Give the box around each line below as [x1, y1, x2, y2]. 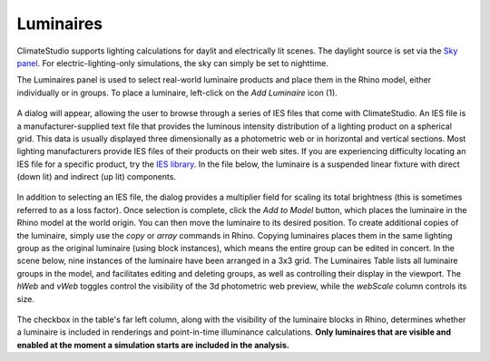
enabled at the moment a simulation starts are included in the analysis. [16, 339, 289, 350]
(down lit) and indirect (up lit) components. [16, 171, 177, 182]
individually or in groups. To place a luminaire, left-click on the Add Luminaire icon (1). [16, 87, 338, 98]
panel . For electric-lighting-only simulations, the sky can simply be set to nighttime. [16, 57, 328, 68]
